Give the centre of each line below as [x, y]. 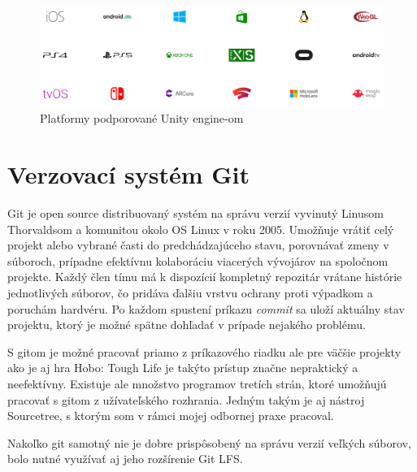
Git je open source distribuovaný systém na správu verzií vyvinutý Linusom [195, 213]
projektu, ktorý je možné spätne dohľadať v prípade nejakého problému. [187, 325]
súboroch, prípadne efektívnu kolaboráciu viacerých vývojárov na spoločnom [198, 260]
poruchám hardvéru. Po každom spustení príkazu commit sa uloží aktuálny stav [206, 308]
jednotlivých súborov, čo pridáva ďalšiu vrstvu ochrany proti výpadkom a [190, 293]
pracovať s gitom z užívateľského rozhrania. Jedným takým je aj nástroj [186, 399]
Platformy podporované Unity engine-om [142, 118]
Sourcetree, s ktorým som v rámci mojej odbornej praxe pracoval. [171, 416]
